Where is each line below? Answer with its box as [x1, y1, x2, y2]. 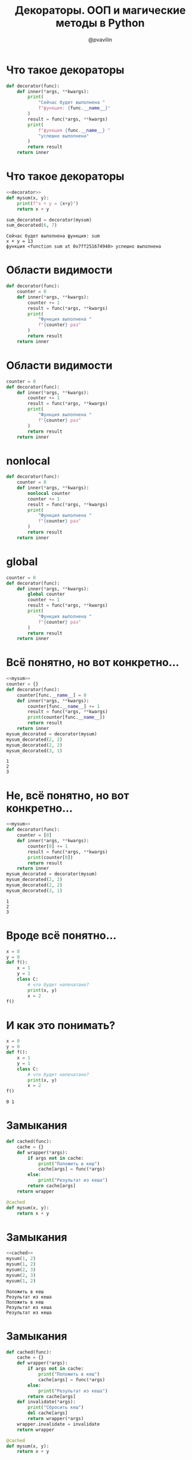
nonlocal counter [27, 490, 70, 496]
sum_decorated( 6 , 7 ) [6, 222, 58, 229]
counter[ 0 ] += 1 [27, 843, 68, 849]
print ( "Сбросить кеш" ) [27, 1404, 84, 1410]
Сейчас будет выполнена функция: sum [6, 233, 100, 239]
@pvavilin [88, 36, 112, 43]
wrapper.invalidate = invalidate [17, 1421, 100, 1427]
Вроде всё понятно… [6, 929, 117, 942]
